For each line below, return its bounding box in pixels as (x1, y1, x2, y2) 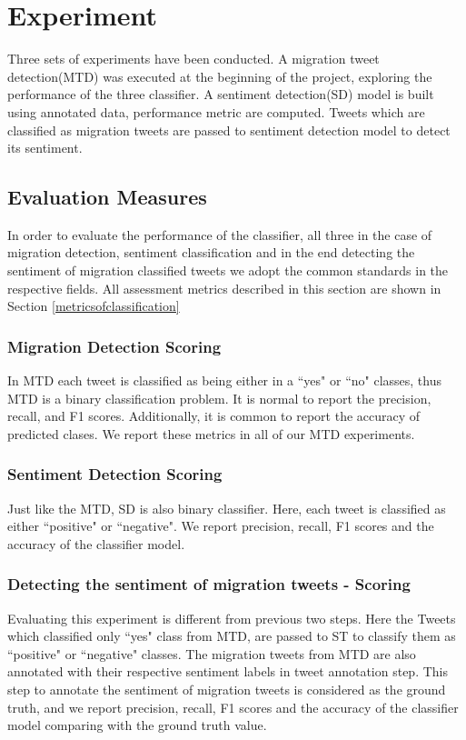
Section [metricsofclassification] (7, 296, 180, 315)
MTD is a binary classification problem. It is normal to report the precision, (7, 388, 431, 407)
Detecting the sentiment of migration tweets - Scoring (7, 573, 411, 595)
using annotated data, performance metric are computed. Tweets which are (7, 102, 425, 121)
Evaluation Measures (7, 183, 207, 211)
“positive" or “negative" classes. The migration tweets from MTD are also (7, 644, 416, 663)
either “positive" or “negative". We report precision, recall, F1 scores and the (7, 516, 434, 535)
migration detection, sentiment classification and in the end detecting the (7, 243, 415, 262)
